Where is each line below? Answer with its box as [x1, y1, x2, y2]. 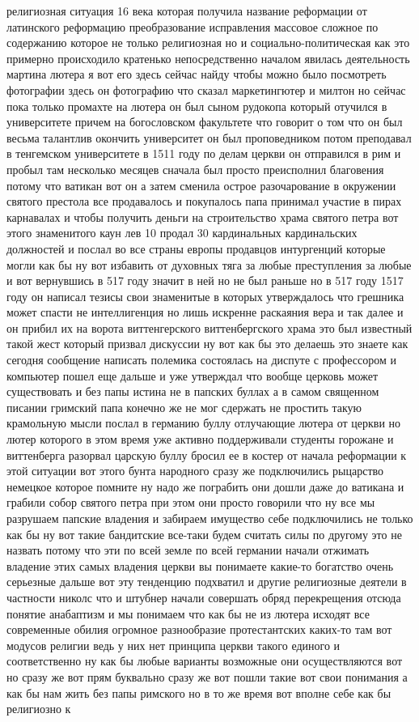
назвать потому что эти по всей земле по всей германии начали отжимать [6, 541, 370, 558]
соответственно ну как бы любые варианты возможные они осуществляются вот [6, 652, 403, 669]
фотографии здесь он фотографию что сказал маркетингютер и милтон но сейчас [6, 81, 406, 98]
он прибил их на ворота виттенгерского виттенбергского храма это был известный [6, 319, 413, 336]
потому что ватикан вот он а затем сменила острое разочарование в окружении [6, 176, 396, 193]
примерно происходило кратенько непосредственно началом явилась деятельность [6, 49, 410, 66]
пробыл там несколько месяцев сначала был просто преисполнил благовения [6, 160, 384, 177]
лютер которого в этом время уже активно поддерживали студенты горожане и [6, 431, 394, 448]
